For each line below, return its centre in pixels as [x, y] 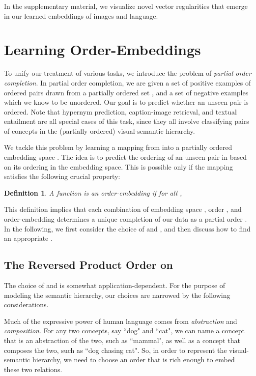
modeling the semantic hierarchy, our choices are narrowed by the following [117, 295]
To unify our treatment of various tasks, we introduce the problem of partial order [128, 73]
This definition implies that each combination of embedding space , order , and [123, 209]
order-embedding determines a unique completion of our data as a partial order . [126, 219]
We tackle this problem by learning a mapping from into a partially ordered [118, 147]
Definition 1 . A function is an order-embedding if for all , [93, 192]
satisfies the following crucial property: [62, 176]
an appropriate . [28, 238]
